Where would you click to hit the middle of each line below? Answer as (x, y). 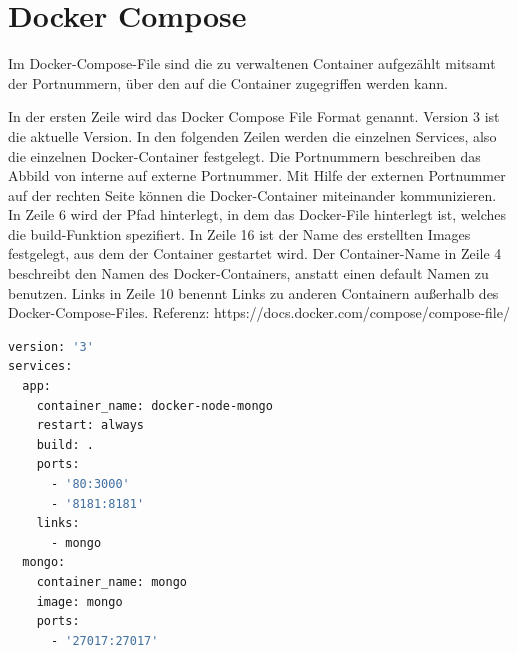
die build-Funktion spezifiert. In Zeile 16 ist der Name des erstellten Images (239, 233)
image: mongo (79, 601)
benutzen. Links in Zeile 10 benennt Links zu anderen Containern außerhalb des (253, 292)
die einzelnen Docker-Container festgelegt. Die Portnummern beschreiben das (244, 155)
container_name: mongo (111, 581)
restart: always (90, 425)
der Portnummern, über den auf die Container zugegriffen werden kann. (228, 82)
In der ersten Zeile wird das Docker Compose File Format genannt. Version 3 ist (254, 116)
